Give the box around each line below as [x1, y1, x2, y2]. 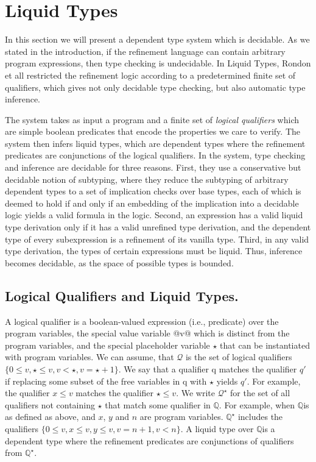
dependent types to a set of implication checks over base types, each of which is [5, 185, 301, 197]
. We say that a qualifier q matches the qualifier [118, 362, 297, 375]
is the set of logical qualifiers [185, 350, 292, 363]
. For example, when [219, 398, 295, 411]
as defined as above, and [5, 410, 96, 423]
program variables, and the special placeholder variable [5, 338, 210, 351]
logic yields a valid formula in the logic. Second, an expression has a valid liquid [5, 208, 303, 221]
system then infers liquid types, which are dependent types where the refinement [5, 137, 306, 149]
